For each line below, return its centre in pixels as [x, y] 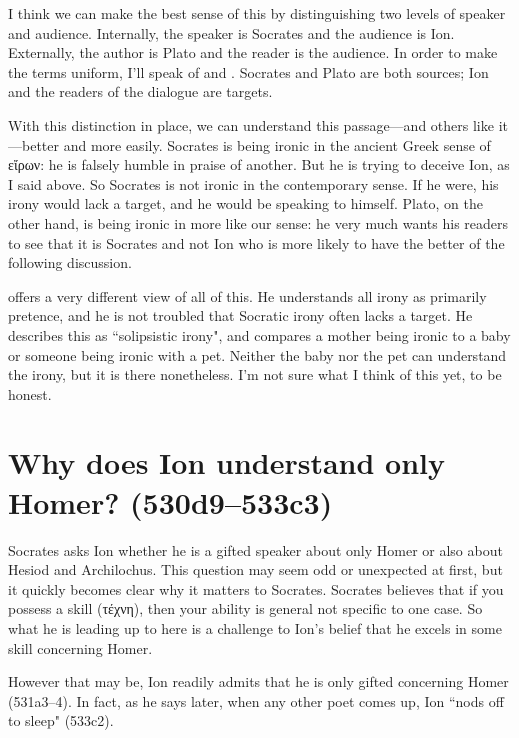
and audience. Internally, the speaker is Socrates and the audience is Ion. [231, 32]
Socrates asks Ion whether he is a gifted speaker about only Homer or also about [255, 549]
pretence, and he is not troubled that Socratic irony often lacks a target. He [240, 315]
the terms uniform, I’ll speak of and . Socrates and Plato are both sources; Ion [248, 71]
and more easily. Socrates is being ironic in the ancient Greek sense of [277, 144]
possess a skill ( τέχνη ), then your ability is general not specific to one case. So [245, 608]
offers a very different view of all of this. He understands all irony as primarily [247, 295]
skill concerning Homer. [80, 647]
